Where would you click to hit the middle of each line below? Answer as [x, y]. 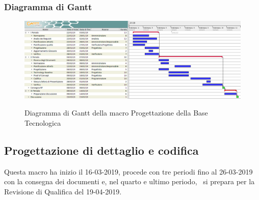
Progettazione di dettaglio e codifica [101, 150]
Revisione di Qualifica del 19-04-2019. [63, 191]
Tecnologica [43, 122]
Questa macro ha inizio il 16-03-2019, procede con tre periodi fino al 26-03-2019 [128, 171]
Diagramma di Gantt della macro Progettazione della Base [116, 113]
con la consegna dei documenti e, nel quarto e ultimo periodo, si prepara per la [129, 181]
